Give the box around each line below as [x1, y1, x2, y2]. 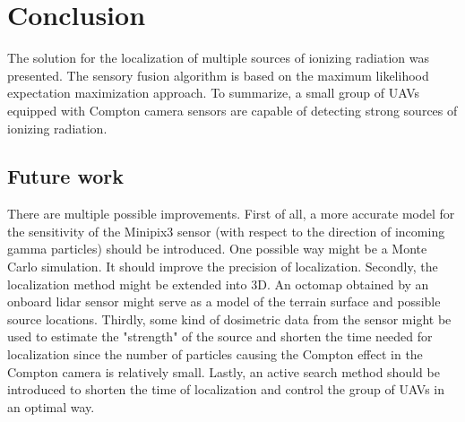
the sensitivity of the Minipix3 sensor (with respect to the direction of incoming [7, 221, 445, 240]
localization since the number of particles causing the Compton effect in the [7, 345, 423, 364]
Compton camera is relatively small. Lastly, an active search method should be [7, 362, 440, 381]
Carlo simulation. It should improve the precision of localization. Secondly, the [7, 257, 438, 276]
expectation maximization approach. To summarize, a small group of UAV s [7, 83, 420, 102]
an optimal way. [7, 397, 95, 416]
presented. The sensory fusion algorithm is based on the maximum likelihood [7, 65, 429, 84]
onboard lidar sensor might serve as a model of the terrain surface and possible [7, 292, 441, 311]
